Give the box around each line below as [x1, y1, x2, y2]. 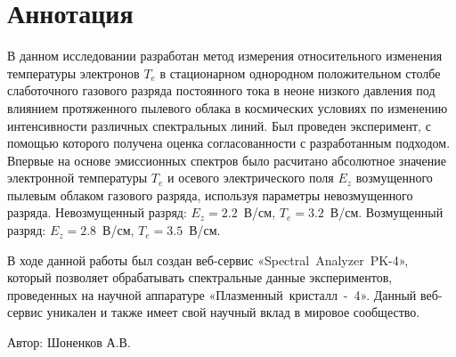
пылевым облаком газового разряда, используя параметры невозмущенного [7, 185, 413, 204]
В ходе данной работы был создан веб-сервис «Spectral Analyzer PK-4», [7, 250, 409, 269]
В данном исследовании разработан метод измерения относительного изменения [7, 46, 443, 65]
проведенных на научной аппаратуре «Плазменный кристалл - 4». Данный [7, 285, 417, 304]
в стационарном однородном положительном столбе [159, 63, 441, 82]
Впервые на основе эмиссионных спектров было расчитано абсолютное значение [7, 150, 446, 169]
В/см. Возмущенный [330, 203, 444, 222]
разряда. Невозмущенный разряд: [7, 203, 187, 222]
